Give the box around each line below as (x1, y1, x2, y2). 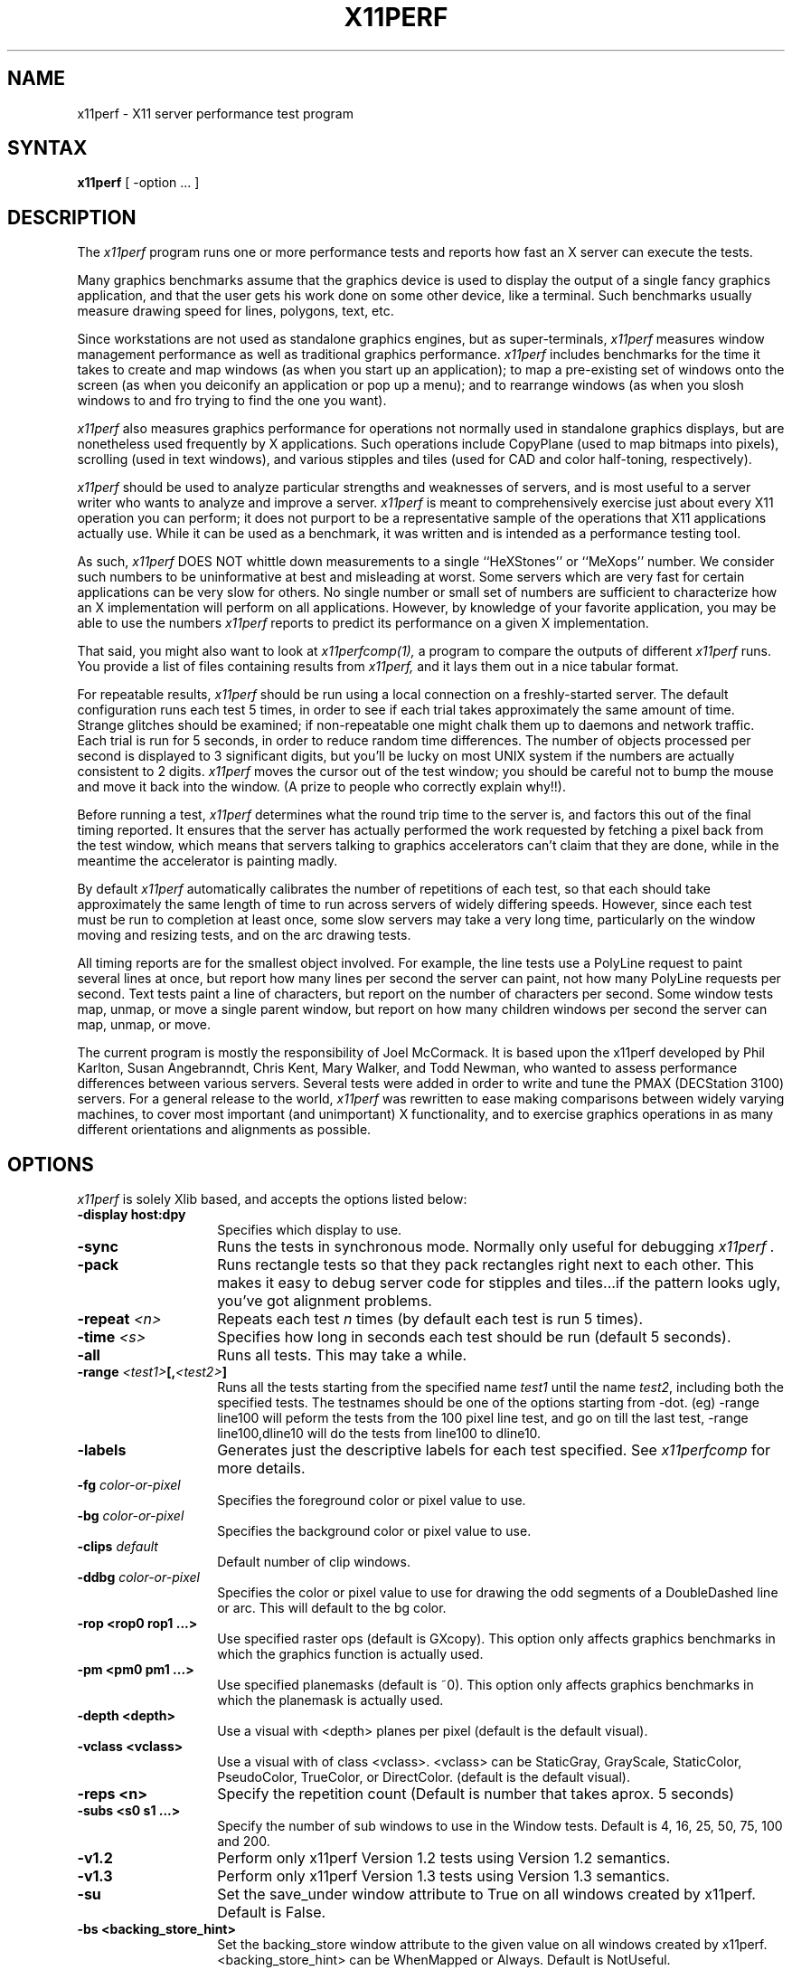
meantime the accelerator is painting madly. (77, 853, 338, 869)
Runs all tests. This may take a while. (217, 1346, 467, 1365)
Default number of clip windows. (217, 1554, 410, 1570)
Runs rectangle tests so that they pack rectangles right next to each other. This (217, 1255, 755, 1274)
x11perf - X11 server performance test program (77, 105, 354, 121)
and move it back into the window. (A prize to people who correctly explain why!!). (77, 779, 566, 795)
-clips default (77, 1539, 158, 1555)
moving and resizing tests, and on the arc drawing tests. (77, 927, 411, 943)
